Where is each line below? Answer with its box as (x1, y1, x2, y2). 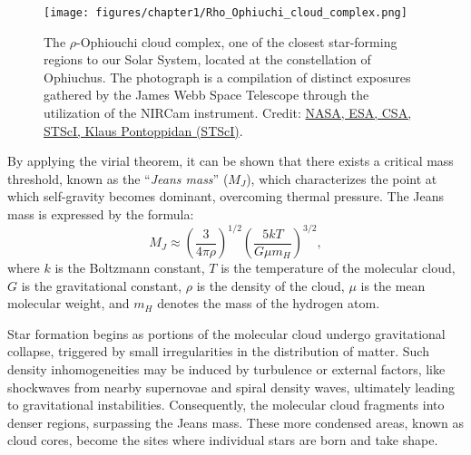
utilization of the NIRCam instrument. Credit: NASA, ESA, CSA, (44, 103, 412, 122)
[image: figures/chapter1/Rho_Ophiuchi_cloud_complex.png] (44, 6, 407, 19)
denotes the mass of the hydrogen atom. (157, 294, 380, 313)
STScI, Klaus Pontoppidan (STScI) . (44, 121, 243, 140)
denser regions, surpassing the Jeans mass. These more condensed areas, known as (7, 412, 464, 431)
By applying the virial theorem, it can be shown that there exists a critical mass (7, 151, 454, 170)
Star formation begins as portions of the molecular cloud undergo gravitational (7, 324, 446, 343)
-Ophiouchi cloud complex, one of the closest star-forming (76, 32, 397, 51)
